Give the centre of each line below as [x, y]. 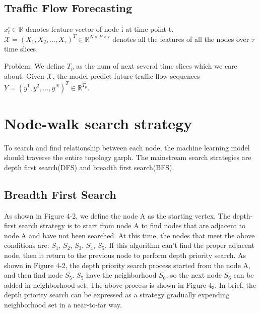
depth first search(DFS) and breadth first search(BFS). [89, 167]
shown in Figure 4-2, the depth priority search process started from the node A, [127, 265]
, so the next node [194, 275]
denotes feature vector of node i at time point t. [100, 29]
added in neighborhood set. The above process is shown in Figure [105, 284]
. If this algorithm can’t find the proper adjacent [179, 245]
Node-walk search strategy [98, 123]
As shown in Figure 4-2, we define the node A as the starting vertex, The [117, 215]
